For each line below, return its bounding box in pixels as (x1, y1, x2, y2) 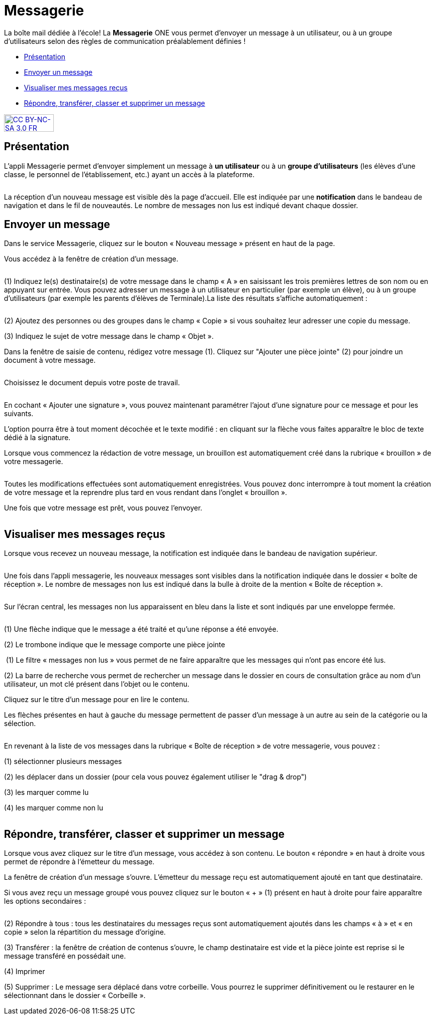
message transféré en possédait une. (4, 952, 126, 961)
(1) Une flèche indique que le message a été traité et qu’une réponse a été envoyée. (4, 625, 279, 634)
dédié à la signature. (4, 433, 71, 442)
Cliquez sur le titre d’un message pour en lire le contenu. (4, 695, 189, 704)
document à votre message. (4, 356, 96, 365)
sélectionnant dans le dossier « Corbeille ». (4, 991, 146, 1000)
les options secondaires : (4, 897, 86, 906)
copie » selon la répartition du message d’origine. (4, 928, 166, 937)
